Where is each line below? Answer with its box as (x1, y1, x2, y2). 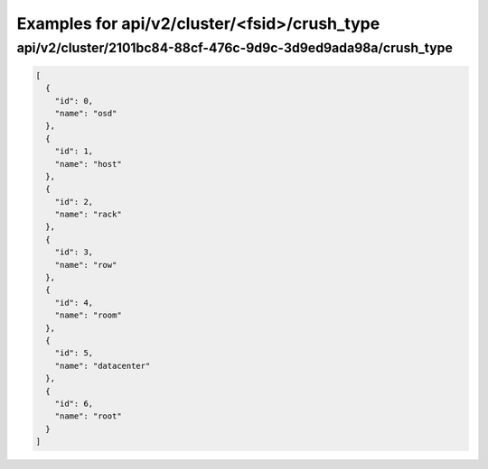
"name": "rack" (54, 209, 122, 220)
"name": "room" (54, 310, 122, 320)
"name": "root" (54, 411, 122, 421)
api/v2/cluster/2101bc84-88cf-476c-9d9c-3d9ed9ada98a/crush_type (16, 40, 454, 56)
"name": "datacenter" (54, 361, 151, 371)
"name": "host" (54, 159, 122, 169)
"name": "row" (54, 260, 117, 270)
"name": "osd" (54, 108, 117, 118)
